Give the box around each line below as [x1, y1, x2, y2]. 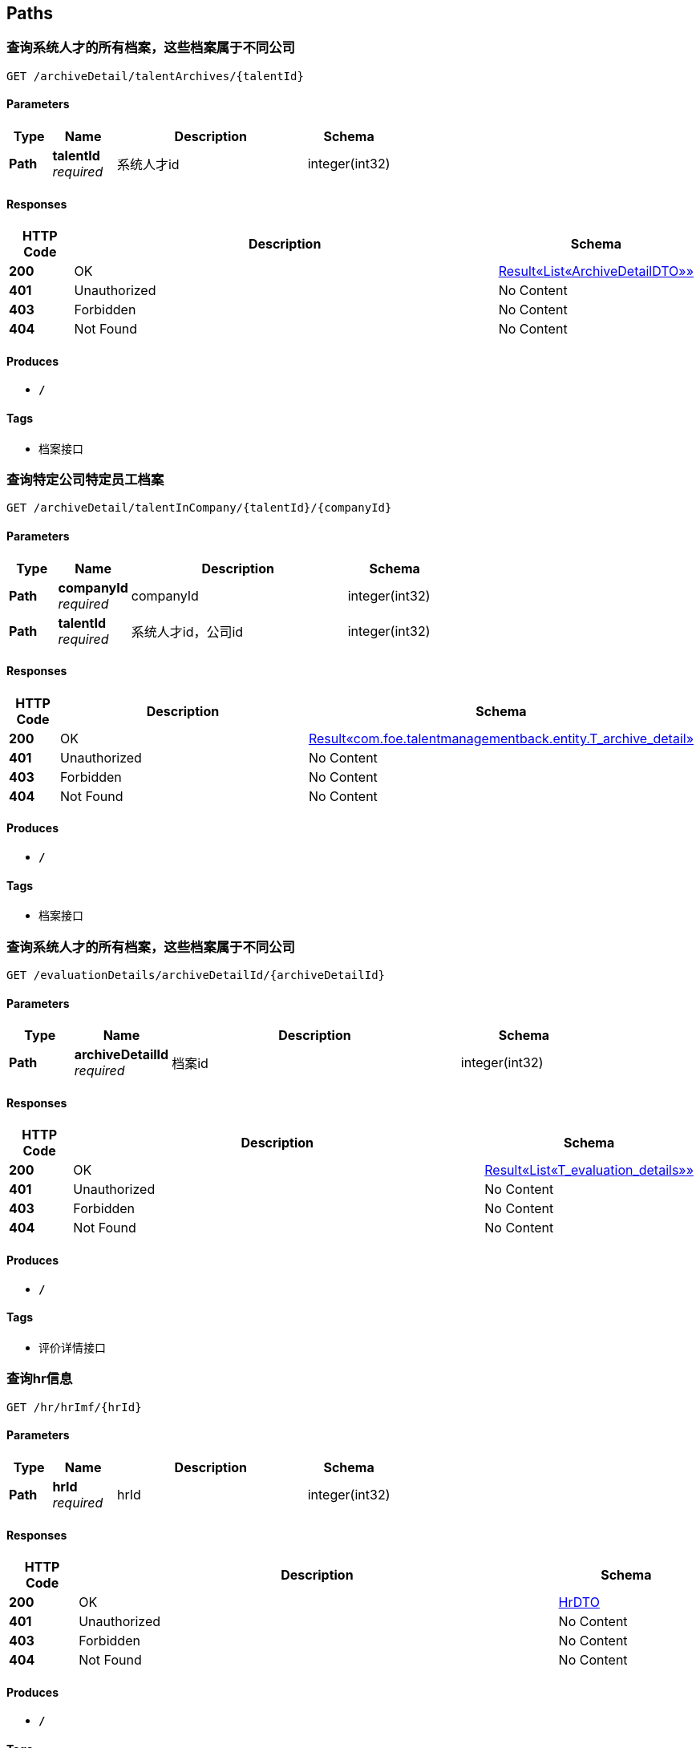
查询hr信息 [6, 1370, 73, 1387]
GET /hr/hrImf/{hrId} [6, 1400, 142, 1414]
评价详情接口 [38, 1340, 106, 1354]
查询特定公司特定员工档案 [6, 471, 164, 488]
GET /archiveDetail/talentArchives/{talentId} [6, 69, 304, 83]
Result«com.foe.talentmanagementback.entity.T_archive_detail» [308, 730, 694, 747]
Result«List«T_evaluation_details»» [484, 1162, 694, 1179]
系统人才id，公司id [131, 623, 244, 640]
